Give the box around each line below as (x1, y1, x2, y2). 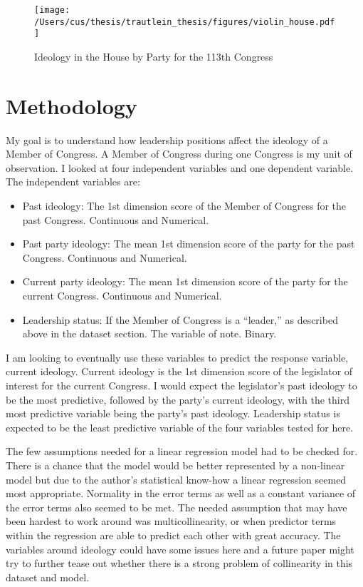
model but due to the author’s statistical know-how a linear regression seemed (6, 471, 347, 486)
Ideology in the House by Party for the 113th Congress (34, 49, 273, 63)
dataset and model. (6, 569, 90, 584)
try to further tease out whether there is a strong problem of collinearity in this (6, 556, 353, 571)
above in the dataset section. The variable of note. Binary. (22, 326, 277, 341)
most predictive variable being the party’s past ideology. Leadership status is (6, 406, 340, 421)
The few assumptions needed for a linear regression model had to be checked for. (6, 444, 358, 459)
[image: (34, 5, 70, 15)
